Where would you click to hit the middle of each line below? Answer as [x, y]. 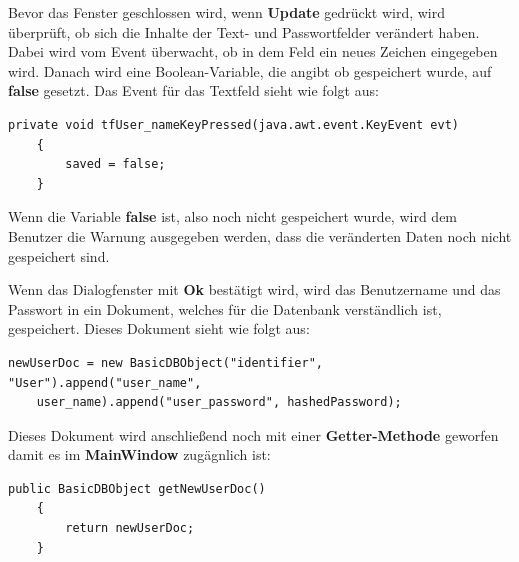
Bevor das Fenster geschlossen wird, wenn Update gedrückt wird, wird [227, 12]
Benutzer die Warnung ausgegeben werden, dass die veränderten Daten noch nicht [260, 235]
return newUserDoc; [130, 528]
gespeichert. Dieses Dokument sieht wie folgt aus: [159, 328]
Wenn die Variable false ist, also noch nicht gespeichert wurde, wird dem [233, 216]
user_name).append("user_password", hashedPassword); [219, 402]
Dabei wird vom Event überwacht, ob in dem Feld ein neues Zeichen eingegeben [253, 51]
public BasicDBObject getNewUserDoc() [137, 488]
